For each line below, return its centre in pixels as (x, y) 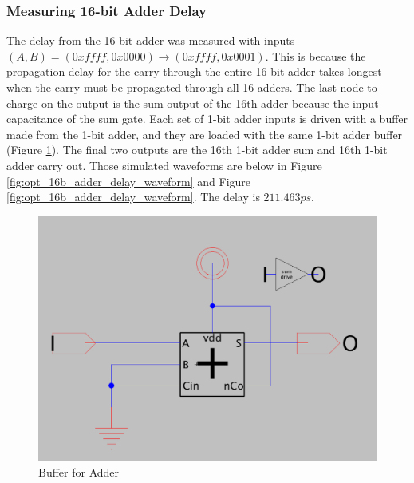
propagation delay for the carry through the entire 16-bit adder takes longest (194, 71)
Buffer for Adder (79, 472)
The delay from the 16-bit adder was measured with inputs (151, 40)
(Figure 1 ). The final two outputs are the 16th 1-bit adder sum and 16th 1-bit (197, 150)
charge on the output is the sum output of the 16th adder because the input (193, 103)
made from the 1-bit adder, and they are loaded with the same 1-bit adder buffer (205, 134)
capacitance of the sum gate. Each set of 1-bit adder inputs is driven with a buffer (207, 119)
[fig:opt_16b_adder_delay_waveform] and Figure (129, 181)
